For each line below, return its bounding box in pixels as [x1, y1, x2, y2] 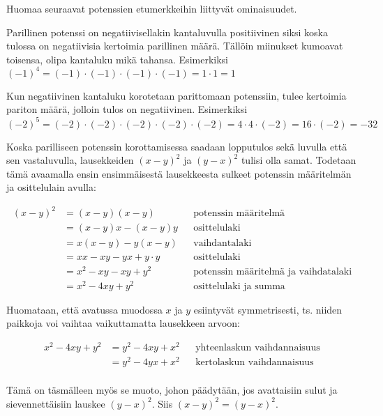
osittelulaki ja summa [193, 281, 285, 291]
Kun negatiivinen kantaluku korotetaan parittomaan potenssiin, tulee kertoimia [6, 88, 347, 102]
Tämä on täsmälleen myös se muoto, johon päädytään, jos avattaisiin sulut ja [6, 383, 338, 397]
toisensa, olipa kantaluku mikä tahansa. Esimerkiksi [6, 52, 228, 66]
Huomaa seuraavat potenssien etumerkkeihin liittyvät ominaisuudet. [6, 1, 297, 15]
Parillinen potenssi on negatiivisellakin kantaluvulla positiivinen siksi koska [6, 24, 328, 39]
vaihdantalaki [193, 238, 252, 248]
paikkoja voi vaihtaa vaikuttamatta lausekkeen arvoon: [6, 316, 240, 330]
